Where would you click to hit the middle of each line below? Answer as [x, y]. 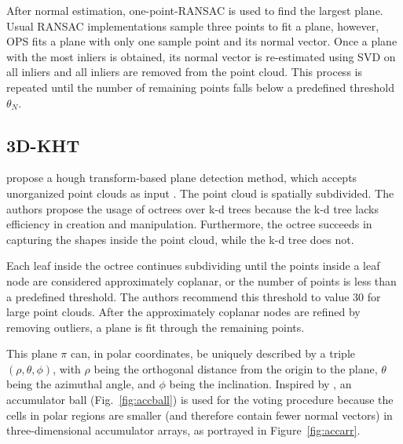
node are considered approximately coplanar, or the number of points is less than [201, 280]
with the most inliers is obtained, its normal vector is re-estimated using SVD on [201, 56]
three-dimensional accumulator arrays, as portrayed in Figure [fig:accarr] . [183, 430]
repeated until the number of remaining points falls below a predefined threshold [200, 87]
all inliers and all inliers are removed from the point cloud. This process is [184, 72]
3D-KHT [43, 145]
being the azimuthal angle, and [81, 384]
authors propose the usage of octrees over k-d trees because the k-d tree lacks [192, 208]
